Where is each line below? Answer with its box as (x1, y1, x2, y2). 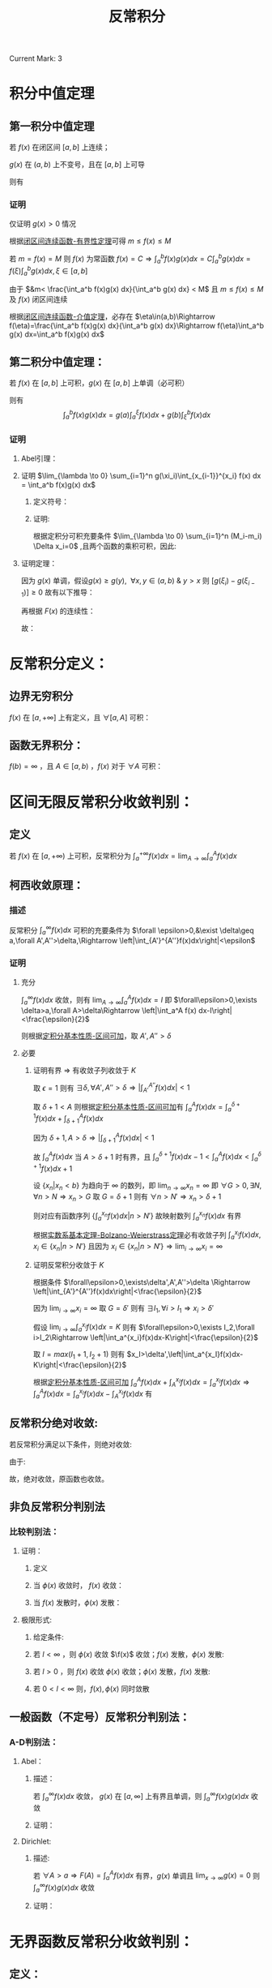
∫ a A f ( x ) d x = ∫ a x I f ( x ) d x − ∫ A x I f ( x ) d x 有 (32, 1388, 153, 1400)
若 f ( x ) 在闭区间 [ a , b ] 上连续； (9, 143, 110, 152)
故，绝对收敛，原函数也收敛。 (9, 1474, 108, 1483)
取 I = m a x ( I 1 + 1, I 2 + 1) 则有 (32, 1350, 125, 1361)
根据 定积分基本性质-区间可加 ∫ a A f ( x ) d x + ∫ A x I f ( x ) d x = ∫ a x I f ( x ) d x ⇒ (32, 1376, 250, 1389)
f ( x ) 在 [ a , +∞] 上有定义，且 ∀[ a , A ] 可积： (9, 712, 151, 722)
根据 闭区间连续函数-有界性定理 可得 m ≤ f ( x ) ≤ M (9, 236, 172, 246)
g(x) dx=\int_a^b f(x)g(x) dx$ (9, 329, 104, 339)
